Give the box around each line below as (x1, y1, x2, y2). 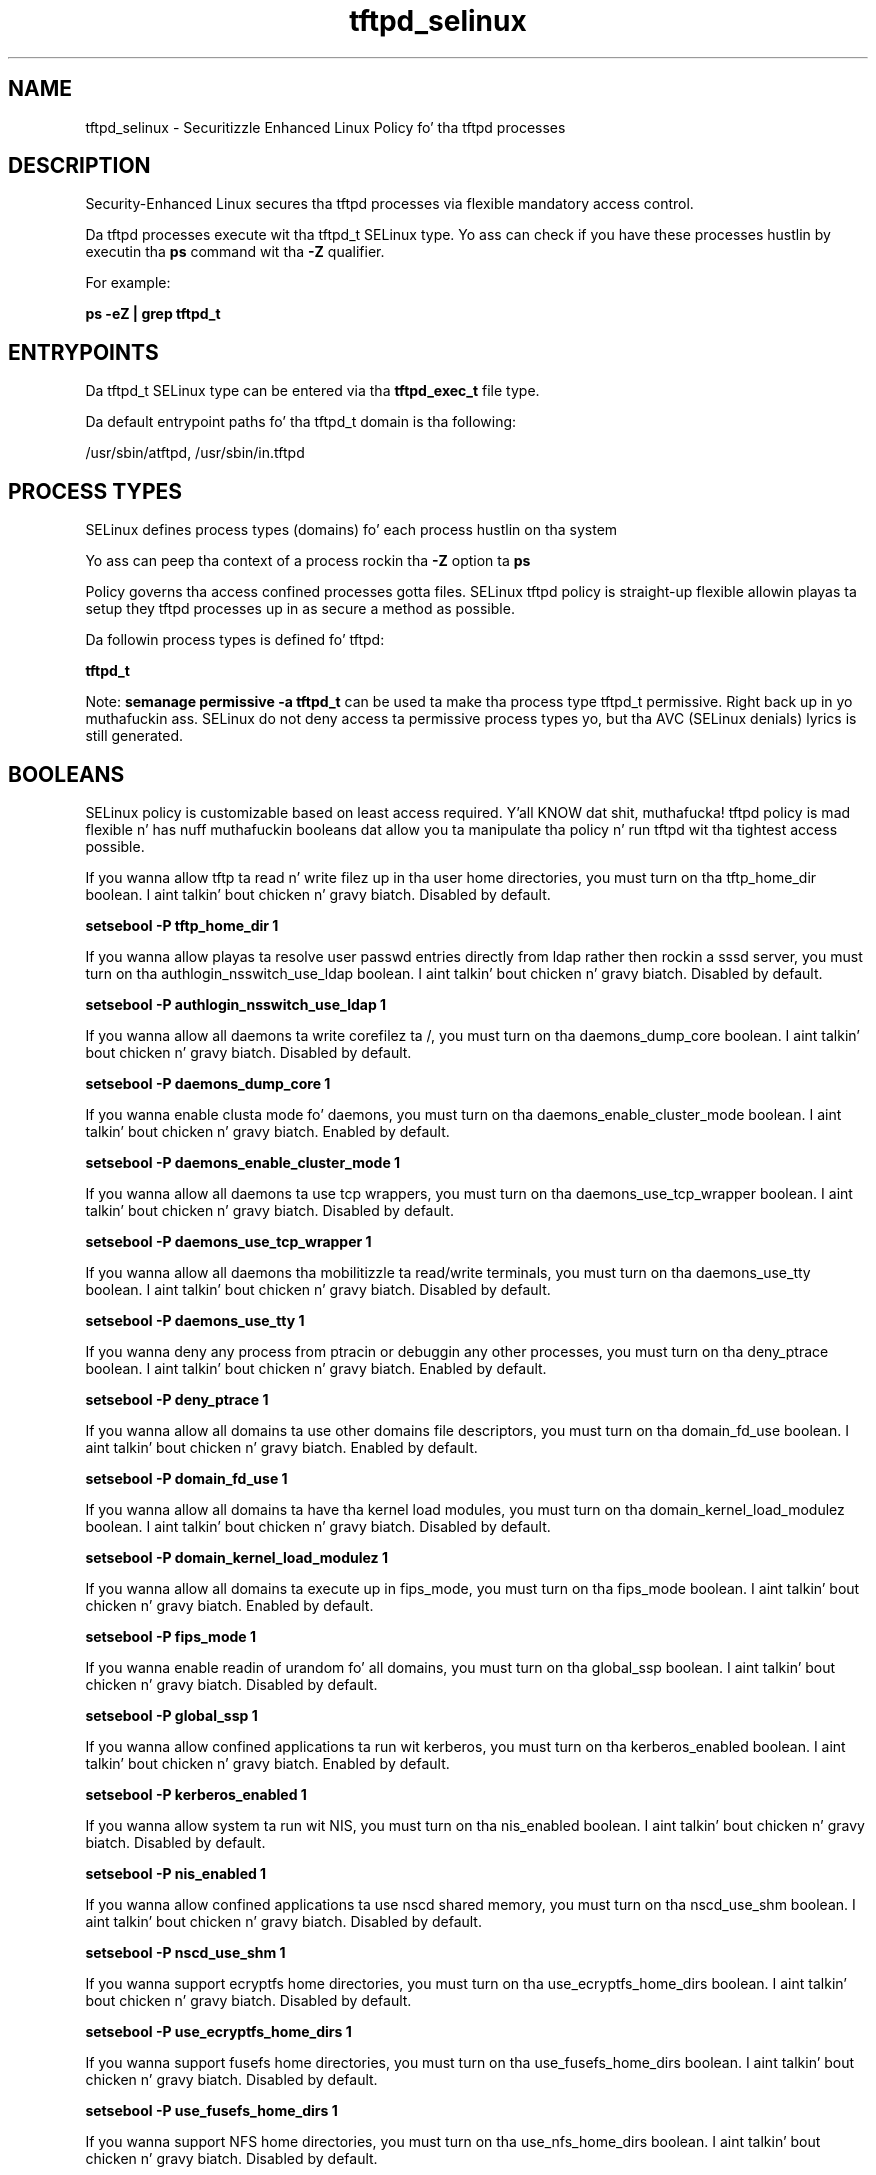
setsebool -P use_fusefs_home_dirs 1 (85, 2101, 338, 2119)
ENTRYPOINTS (8, 339, 159, 365)
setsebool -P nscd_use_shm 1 (85, 1943, 286, 1961)
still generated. (85, 727, 183, 745)
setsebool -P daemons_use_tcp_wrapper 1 (85, 1232, 372, 1250)
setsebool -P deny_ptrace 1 (85, 1390, 269, 1408)
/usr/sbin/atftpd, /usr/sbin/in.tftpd (85, 444, 305, 462)
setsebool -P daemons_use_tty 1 (85, 1311, 305, 1329)
